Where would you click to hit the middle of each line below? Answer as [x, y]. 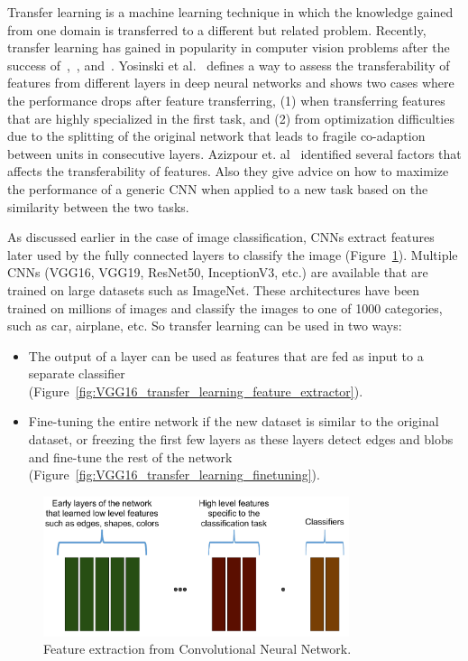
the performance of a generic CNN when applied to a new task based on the [218, 188]
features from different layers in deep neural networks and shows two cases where [231, 83]
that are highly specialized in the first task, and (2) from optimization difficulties [231, 118]
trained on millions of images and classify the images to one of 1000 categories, [225, 307]
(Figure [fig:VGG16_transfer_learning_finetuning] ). [174, 475]
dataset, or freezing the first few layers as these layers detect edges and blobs [241, 439]
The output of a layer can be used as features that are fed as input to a [226, 355]
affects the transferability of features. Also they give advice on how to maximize [228, 171]
